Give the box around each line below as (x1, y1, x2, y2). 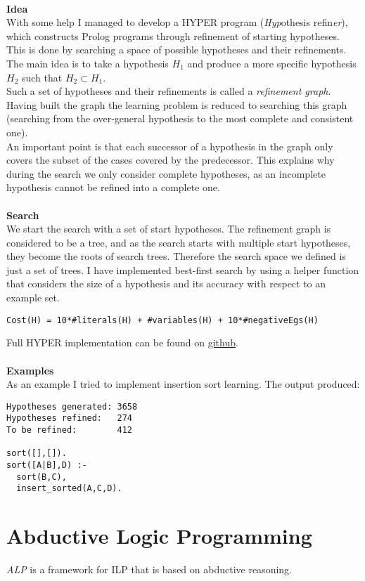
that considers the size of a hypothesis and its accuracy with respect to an (6, 276, 326, 291)
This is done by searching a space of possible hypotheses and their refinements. (6, 42, 347, 57)
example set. (6, 290, 60, 305)
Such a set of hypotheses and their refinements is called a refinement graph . (6, 84, 331, 98)
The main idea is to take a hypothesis (6, 56, 169, 70)
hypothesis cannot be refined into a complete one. (6, 180, 220, 195)
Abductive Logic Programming (6, 521, 312, 550)
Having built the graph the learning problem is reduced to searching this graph (6, 97, 347, 112)
